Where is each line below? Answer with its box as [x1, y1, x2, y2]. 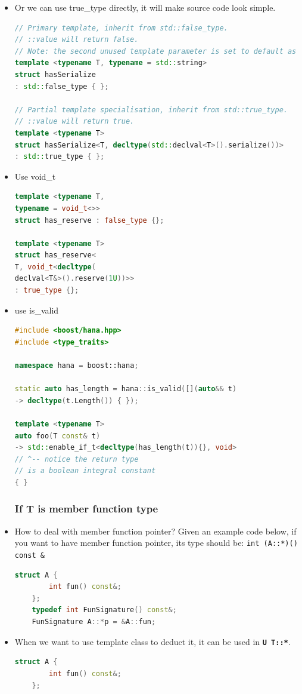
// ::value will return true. [14, 117, 135, 126]
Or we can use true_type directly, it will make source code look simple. [14, 1, 276, 13]
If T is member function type [14, 501, 158, 516]
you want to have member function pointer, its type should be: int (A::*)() [14, 536, 298, 549]
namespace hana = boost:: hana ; [14, 361, 139, 370]
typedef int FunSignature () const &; [32, 606, 177, 615]
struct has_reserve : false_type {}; [14, 216, 164, 225]
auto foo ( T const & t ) [14, 431, 101, 440]
